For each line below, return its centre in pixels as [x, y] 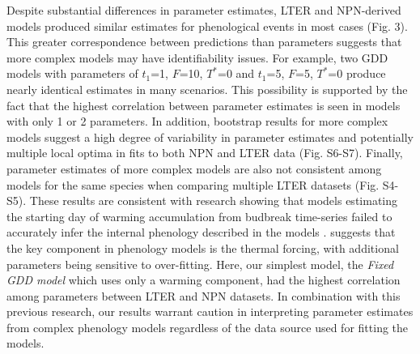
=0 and [236, 73]
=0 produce [357, 73]
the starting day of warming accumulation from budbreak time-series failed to [199, 216]
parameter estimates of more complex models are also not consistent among [194, 168]
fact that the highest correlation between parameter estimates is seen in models [204, 105]
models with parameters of [72, 73]
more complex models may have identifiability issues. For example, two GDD [197, 57]
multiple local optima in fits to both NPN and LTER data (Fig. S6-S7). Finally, [205, 153]
